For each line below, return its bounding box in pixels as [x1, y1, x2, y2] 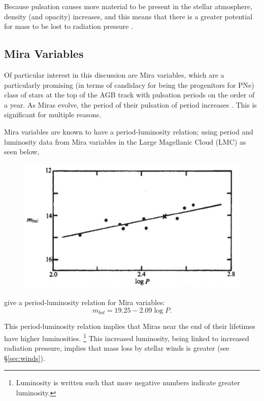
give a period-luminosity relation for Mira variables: [4, 297, 165, 308]
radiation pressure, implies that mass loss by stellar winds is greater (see [4, 343, 229, 353]
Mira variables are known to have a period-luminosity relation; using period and [4, 126, 253, 137]
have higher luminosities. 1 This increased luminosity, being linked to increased [4, 331, 249, 343]
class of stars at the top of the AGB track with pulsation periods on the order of [4, 89, 255, 100]
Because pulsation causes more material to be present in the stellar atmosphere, [4, 1, 252, 11]
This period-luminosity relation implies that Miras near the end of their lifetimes [4, 321, 255, 331]
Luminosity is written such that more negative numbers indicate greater [16, 377, 240, 388]
